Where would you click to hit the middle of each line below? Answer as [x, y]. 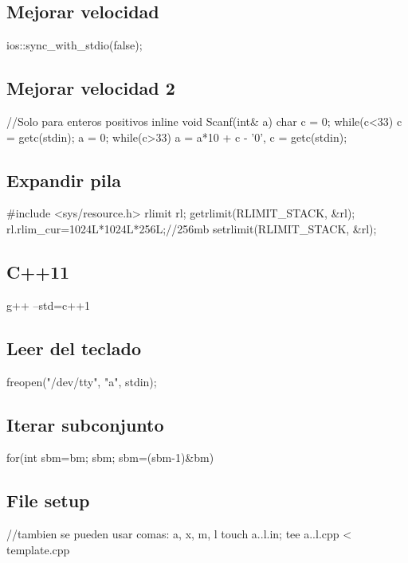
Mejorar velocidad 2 [91, 88]
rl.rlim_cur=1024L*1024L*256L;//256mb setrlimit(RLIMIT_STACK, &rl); [192, 228]
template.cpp [38, 549]
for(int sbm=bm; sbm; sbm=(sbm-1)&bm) [110, 457]
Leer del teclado [74, 348]
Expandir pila [64, 180]
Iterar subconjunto [85, 424]
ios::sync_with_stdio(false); [75, 45]
